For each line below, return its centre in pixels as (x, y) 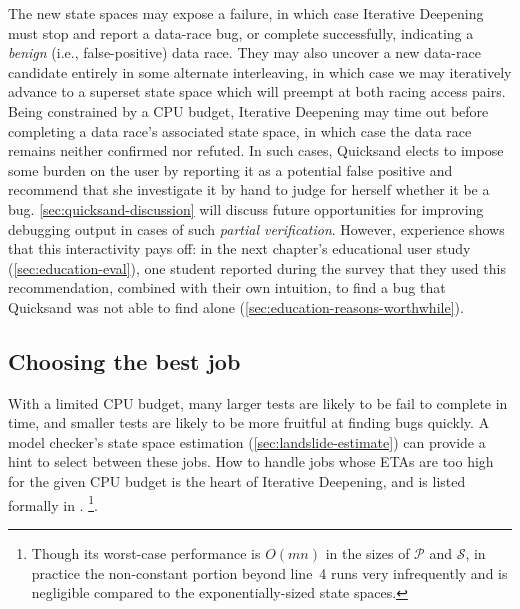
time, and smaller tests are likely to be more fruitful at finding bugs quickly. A (249, 422)
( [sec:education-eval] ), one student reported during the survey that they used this (257, 267)
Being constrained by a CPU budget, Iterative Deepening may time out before (248, 110)
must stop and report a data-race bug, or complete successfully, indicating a (241, 32)
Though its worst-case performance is (146, 552)
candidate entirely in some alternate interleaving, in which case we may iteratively (260, 71)
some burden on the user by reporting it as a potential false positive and (230, 169)
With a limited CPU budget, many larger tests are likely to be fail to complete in (258, 402)
